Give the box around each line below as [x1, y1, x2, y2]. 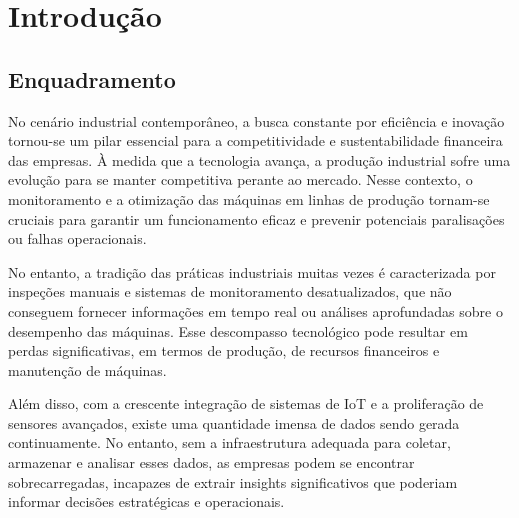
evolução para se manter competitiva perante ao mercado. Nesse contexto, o [8, 169, 473, 190]
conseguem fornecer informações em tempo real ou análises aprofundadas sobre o [8, 300, 503, 321]
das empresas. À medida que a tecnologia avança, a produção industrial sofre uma [8, 149, 511, 170]
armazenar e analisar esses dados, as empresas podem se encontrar [8, 452, 415, 473]
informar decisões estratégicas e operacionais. [8, 491, 285, 512]
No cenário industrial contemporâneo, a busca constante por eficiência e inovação [8, 110, 505, 131]
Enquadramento [8, 63, 176, 94]
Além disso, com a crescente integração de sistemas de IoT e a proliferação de [8, 393, 484, 414]
